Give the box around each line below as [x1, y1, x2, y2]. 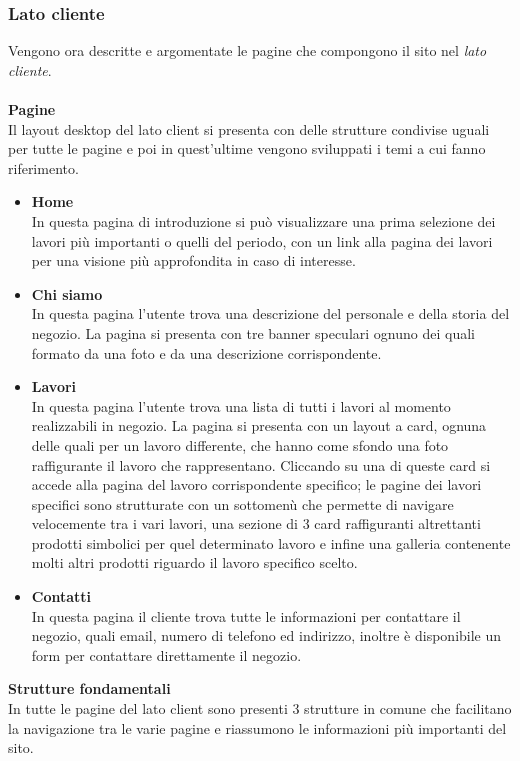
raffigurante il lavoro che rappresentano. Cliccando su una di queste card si [31, 454, 491, 475]
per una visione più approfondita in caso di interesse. [31, 250, 356, 271]
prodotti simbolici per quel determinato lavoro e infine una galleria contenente [31, 532, 511, 553]
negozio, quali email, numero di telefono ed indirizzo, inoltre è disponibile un [31, 625, 502, 646]
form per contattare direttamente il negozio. [31, 644, 302, 665]
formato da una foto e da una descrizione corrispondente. [31, 342, 382, 363]
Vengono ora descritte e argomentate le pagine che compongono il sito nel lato [8, 40, 487, 61]
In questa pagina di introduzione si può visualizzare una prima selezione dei [31, 210, 496, 231]
